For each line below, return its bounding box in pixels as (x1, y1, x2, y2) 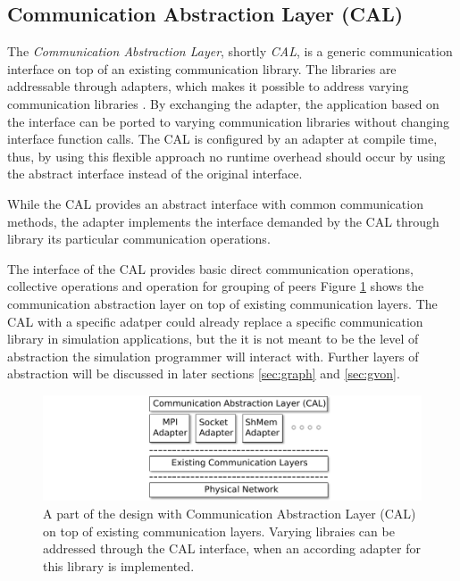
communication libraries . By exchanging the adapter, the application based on (7, 94, 439, 112)
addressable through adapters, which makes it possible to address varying (7, 77, 409, 95)
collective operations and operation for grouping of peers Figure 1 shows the (7, 277, 424, 295)
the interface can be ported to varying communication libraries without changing (7, 112, 449, 130)
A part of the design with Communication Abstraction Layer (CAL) (43, 503, 416, 522)
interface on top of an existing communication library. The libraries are (7, 59, 397, 78)
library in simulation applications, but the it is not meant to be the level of (7, 329, 419, 348)
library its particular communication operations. (7, 229, 271, 248)
